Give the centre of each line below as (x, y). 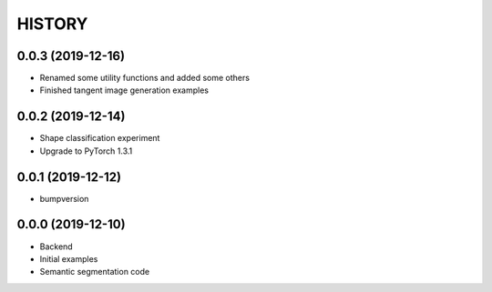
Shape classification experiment (100, 138)
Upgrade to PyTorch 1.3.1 (86, 151)
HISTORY (52, 24)
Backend (56, 247)
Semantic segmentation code (95, 272)
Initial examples (69, 258)
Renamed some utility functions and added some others (145, 78)
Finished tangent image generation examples (124, 90)
